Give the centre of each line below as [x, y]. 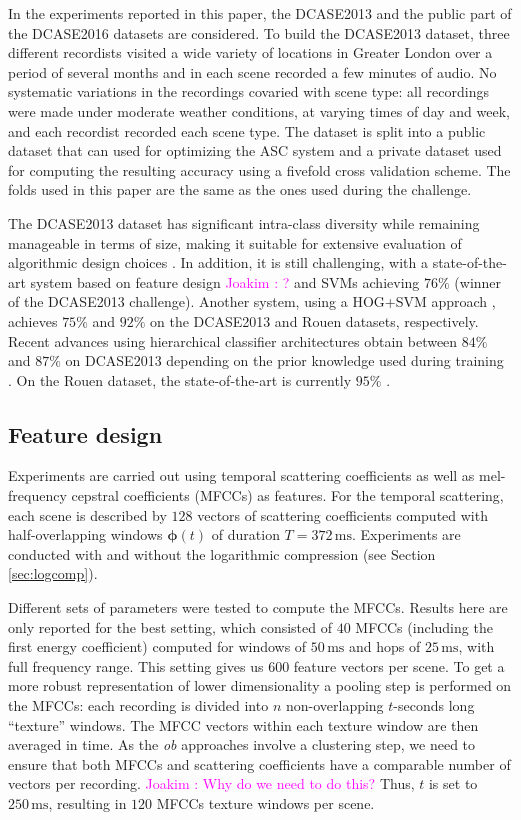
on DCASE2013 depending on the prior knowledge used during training [284, 360]
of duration [245, 534]
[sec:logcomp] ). [53, 573]
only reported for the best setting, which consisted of [170, 626]
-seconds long [434, 705]
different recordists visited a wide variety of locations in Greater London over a [250, 52]
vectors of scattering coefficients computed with [342, 514]
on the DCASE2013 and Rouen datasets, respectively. [314, 320]
